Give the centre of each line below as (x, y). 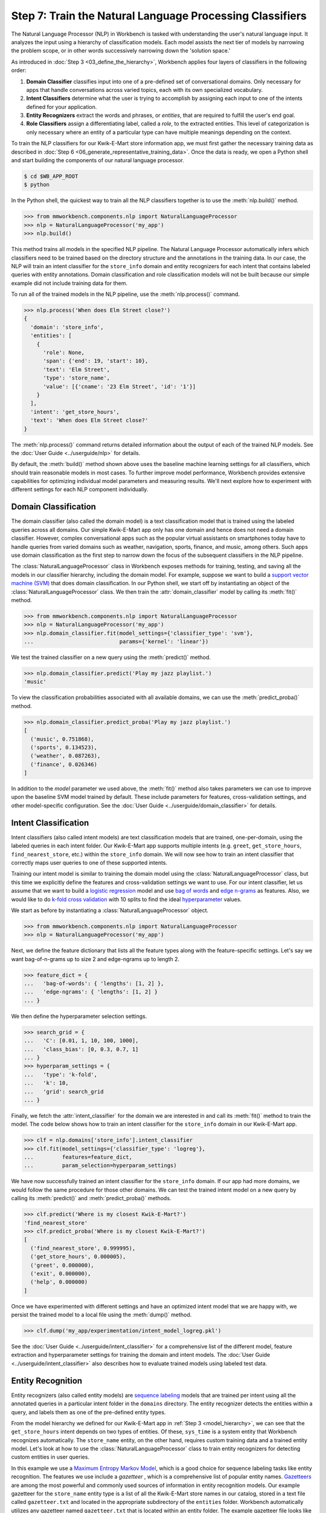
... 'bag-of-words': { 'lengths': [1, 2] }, (94, 984)
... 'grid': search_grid (64, 1091)
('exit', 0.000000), (61, 1273)
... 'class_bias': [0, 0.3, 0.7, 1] (81, 1049)
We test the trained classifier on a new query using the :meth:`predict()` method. (111, 657)
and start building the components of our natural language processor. (97, 160)
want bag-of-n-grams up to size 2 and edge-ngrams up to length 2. (95, 959)
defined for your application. (62, 107)
